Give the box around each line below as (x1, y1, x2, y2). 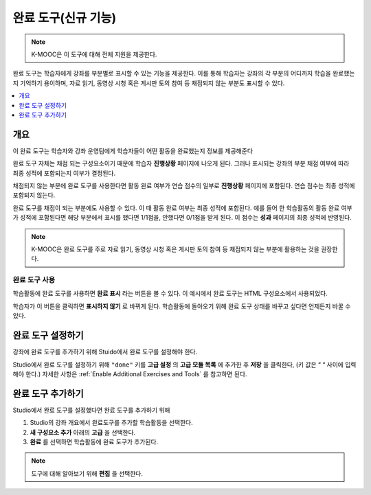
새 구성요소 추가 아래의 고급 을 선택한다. (30, 428, 136, 436)
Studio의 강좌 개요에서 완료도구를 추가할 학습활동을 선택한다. (30, 419, 193, 427)
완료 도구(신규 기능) (12, 10, 117, 25)
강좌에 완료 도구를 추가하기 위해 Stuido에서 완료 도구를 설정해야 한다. (12, 347, 198, 356)
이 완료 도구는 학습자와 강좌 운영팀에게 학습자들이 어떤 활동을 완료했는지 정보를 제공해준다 (12, 146, 254, 154)
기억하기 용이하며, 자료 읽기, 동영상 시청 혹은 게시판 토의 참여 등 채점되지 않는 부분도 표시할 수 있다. (19, 79, 285, 87)
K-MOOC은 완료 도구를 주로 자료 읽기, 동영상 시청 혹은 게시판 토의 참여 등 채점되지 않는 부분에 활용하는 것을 (31, 244, 319, 253)
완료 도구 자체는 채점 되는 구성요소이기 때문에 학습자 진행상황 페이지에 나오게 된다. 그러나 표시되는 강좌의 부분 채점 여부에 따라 (12, 159, 350, 168)
